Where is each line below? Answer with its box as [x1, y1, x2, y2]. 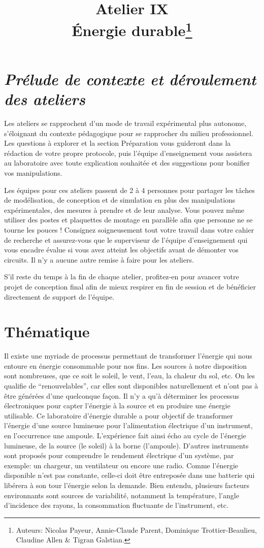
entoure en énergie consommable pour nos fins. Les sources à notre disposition [4, 360, 247, 371]
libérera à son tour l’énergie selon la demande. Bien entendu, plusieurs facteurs [4, 479, 250, 490]
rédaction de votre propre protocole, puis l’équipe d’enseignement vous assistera [4, 147, 252, 158]
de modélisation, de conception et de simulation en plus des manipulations [4, 195, 236, 205]
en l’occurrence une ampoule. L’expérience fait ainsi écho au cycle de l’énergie [4, 430, 246, 440]
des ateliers [4, 88, 85, 110]
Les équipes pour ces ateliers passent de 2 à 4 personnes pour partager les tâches [4, 184, 255, 195]
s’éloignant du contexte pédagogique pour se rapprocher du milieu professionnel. [4, 127, 253, 138]
